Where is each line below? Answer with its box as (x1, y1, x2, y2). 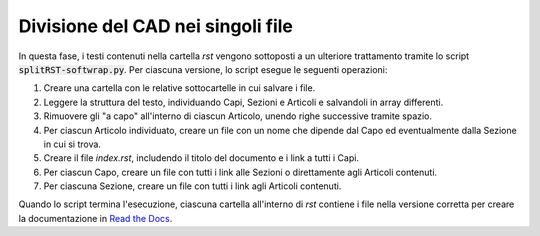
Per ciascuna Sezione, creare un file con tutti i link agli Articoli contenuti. (43, 180, 342, 192)
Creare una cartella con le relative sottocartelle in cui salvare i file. (43, 82, 316, 94)
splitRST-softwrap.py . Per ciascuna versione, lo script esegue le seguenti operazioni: (18, 63, 388, 75)
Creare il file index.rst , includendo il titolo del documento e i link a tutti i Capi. (43, 152, 360, 164)
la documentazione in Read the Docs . (18, 212, 173, 224)
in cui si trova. (43, 138, 102, 150)
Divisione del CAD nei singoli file (18, 15, 294, 37)
